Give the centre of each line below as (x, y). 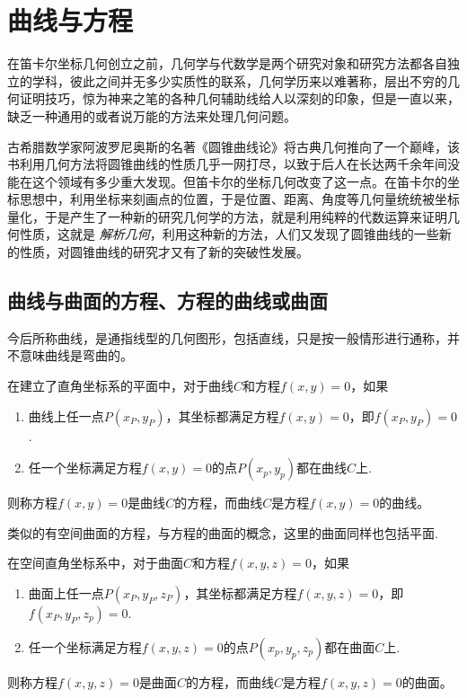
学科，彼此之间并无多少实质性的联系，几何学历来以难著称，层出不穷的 (239, 80)
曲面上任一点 (66, 593)
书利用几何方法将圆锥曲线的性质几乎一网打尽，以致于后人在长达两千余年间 (227, 164)
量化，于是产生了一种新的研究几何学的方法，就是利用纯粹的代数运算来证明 (227, 216)
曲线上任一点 (66, 415)
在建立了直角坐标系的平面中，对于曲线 (120, 386)
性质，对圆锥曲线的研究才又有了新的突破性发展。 (164, 252)
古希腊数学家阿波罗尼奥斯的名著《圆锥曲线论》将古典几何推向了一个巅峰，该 (233, 146)
